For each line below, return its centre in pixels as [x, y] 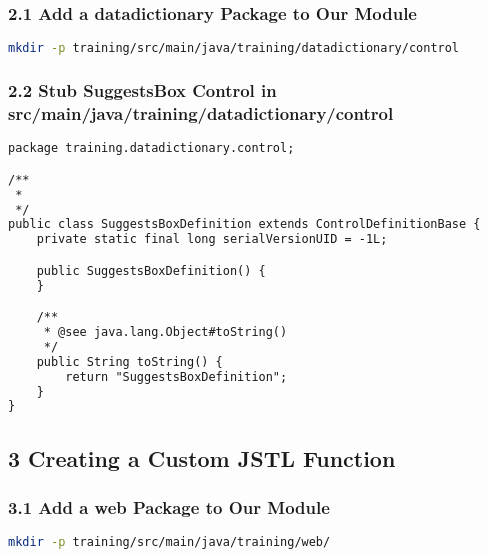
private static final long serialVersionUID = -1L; [212, 239]
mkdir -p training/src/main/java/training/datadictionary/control [234, 48]
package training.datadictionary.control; [151, 148]
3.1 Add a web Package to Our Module [169, 507]
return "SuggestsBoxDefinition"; [176, 376]
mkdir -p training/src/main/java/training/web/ [169, 542]
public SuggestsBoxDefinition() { [151, 270]
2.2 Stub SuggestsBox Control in [142, 90]
